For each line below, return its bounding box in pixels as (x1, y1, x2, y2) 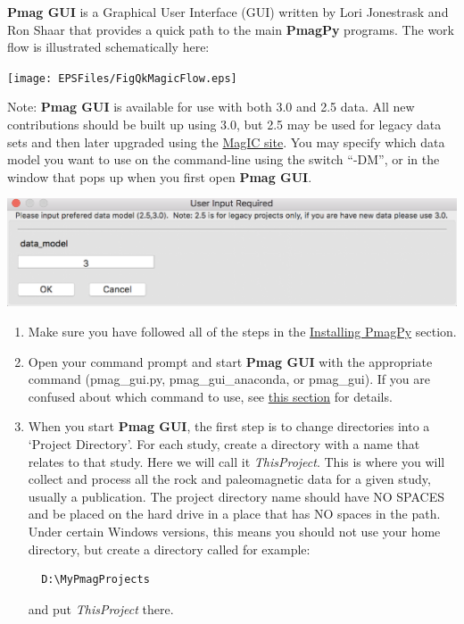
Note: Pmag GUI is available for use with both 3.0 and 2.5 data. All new (7, 97, 415, 116)
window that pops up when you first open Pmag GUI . (7, 167, 312, 186)
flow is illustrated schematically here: (7, 37, 210, 56)
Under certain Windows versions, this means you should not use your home (28, 522, 441, 541)
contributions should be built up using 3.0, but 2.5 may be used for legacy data (7, 115, 442, 134)
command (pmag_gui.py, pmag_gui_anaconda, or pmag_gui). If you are (28, 370, 430, 388)
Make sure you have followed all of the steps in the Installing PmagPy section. (28, 322, 457, 341)
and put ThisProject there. (28, 599, 174, 618)
